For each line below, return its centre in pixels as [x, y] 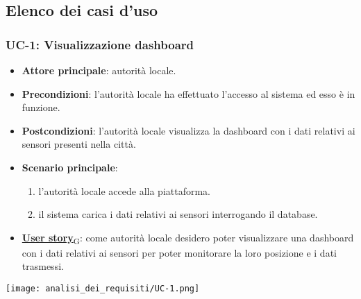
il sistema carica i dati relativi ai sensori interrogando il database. [178, 214]
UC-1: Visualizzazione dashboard [100, 44]
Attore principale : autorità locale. [99, 70]
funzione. [41, 107]
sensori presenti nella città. [79, 144]
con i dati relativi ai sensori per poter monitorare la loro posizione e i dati [179, 252]
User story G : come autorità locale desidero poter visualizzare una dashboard [188, 238]
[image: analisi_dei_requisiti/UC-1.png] [103, 289]
